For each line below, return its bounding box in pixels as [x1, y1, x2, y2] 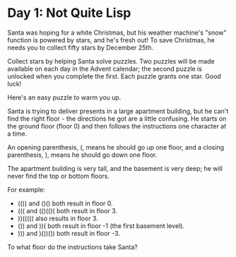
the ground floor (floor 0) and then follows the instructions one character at [7, 121, 227, 130]
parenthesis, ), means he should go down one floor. [7, 150, 158, 159]
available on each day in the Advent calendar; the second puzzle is [7, 64, 203, 73]
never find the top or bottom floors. [7, 172, 110, 180]
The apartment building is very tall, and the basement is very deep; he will [7, 164, 223, 172]
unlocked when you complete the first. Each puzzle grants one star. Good [7, 72, 221, 80]
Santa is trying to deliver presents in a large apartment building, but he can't [7, 107, 229, 115]
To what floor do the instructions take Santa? [7, 242, 138, 251]
